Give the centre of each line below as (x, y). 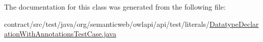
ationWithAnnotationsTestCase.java (60, 34)
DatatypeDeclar (234, 24)
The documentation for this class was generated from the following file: (115, 7)
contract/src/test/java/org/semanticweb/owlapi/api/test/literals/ (107, 24)
